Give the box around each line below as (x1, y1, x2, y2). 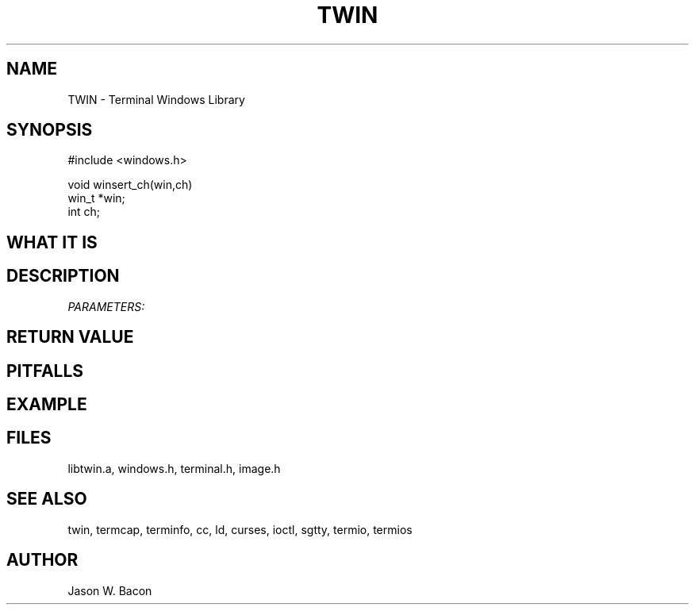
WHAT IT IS (6, 232, 98, 252)
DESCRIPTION (6, 266, 120, 286)
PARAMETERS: (67, 299, 145, 313)
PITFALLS (6, 360, 84, 381)
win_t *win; (67, 191, 125, 206)
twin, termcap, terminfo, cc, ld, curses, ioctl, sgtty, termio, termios (67, 522, 413, 536)
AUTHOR (6, 550, 79, 571)
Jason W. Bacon (67, 583, 152, 598)
